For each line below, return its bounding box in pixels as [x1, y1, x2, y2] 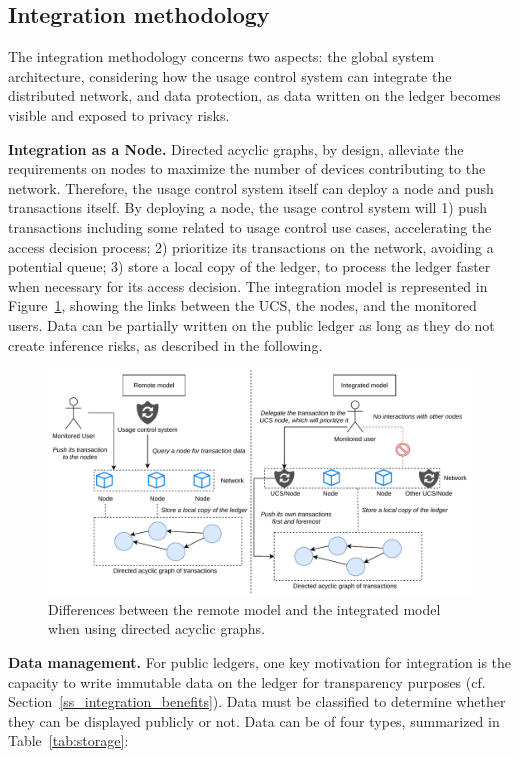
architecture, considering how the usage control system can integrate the [8, 65, 452, 86]
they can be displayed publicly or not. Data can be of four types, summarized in [8, 710, 500, 731]
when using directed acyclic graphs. [48, 618, 265, 639]
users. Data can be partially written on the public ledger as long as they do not [8, 314, 495, 335]
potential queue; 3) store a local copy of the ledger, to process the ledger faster [8, 256, 491, 277]
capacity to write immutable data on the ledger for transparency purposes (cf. [8, 671, 486, 692]
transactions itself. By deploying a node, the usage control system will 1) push [8, 197, 488, 218]
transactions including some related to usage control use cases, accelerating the [8, 216, 492, 237]
